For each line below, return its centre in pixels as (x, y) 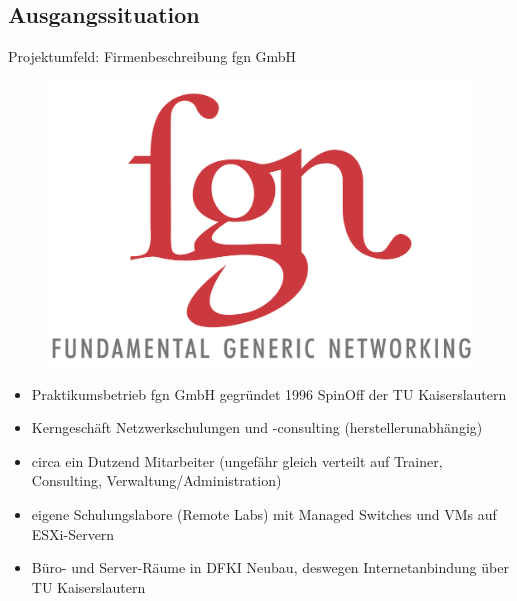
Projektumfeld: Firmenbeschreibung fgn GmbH (152, 56)
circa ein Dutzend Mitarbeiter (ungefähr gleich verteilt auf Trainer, (237, 460)
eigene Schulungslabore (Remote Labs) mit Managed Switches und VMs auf (264, 514)
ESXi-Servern (73, 533)
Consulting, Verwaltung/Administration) (156, 480)
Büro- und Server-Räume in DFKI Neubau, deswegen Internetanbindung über (270, 567)
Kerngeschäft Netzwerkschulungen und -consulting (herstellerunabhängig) (257, 427)
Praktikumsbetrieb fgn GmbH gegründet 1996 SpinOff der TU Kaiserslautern (269, 393)
